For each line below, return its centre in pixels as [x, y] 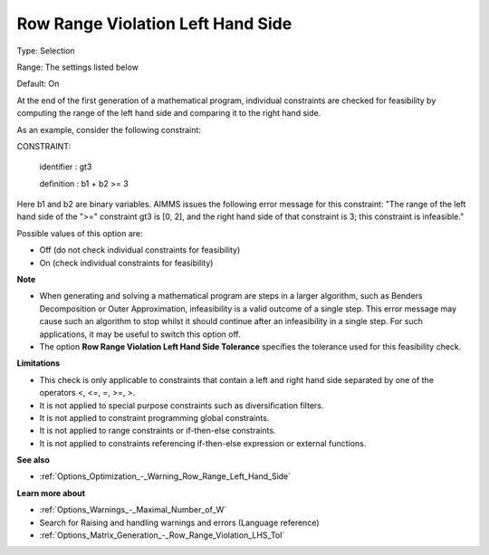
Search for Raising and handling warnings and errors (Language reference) [179, 522]
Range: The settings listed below [78, 67]
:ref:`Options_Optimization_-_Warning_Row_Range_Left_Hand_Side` [165, 476]
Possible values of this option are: [80, 233]
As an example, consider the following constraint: [109, 129]
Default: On [38, 84]
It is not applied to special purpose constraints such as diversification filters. [182, 405]
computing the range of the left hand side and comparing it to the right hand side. [169, 113]
